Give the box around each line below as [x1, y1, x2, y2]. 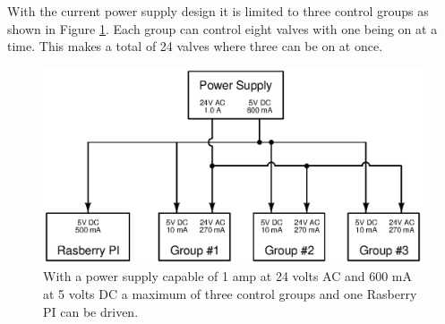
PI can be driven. [43, 302, 139, 320]
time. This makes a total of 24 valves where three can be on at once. [7, 37, 383, 55]
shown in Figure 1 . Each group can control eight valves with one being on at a [7, 19, 438, 38]
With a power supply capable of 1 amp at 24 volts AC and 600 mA [43, 267, 413, 286]
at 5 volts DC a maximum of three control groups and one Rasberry [43, 285, 417, 303]
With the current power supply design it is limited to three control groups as [7, 2, 429, 20]
